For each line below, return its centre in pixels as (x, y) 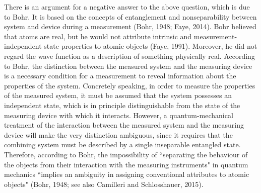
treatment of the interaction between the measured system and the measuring (124, 125)
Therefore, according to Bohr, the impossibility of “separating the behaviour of (126, 154)
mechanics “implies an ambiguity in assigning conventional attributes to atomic (127, 174)
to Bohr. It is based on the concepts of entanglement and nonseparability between (130, 16)
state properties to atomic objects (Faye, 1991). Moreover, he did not (151, 46)
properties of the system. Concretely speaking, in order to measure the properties (130, 85)
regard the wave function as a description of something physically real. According (129, 56)
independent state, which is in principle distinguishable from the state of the (122, 105)
